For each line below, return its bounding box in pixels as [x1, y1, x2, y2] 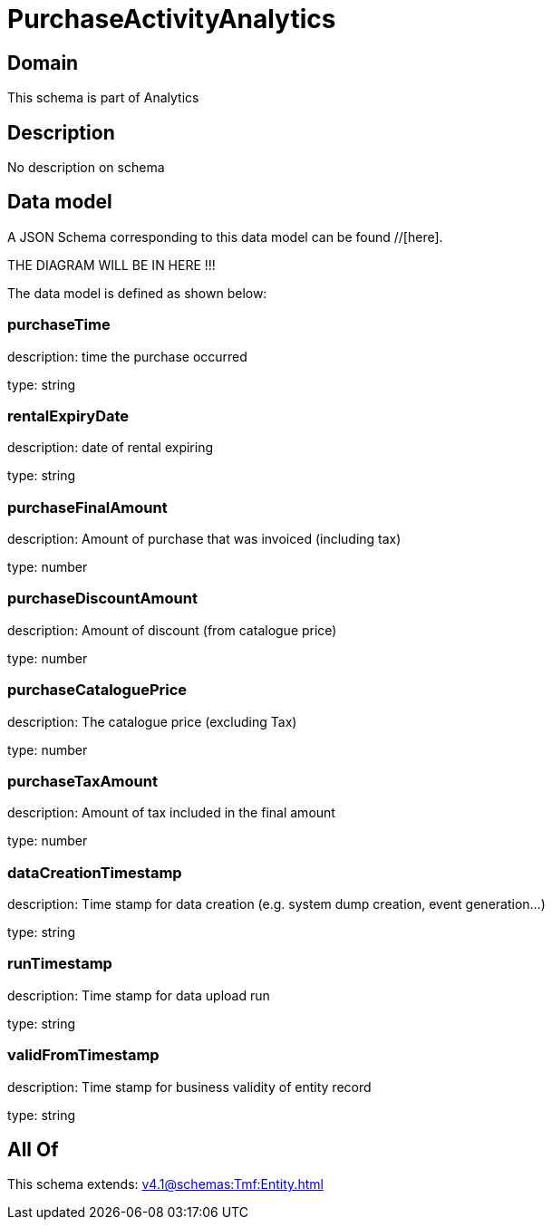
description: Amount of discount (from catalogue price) [7, 622, 337, 638]
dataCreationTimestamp [7, 863, 182, 882]
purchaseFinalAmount [7, 498, 168, 517]
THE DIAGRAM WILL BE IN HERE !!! [7, 256, 216, 273]
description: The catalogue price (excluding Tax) [7, 713, 297, 729]
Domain [7, 51, 79, 74]
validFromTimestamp [7, 1046, 160, 1065]
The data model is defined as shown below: [7, 285, 267, 301]
